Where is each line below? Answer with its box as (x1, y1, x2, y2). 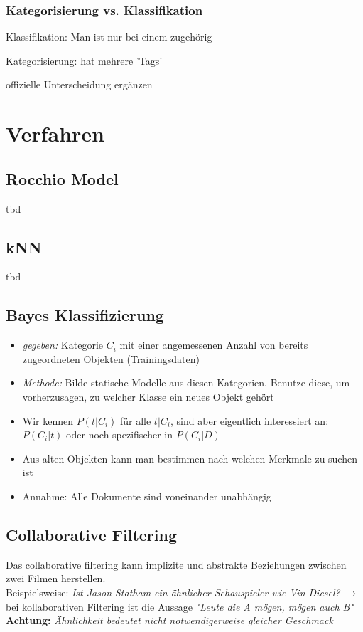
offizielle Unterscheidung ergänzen (6, 77, 153, 92)
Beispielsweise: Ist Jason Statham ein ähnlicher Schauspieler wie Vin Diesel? (6, 584, 340, 599)
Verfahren (6, 119, 104, 148)
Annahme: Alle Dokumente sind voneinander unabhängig (22, 488, 271, 503)
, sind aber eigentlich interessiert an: (170, 413, 329, 428)
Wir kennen (22, 413, 74, 428)
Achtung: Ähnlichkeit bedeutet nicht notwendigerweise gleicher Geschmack (6, 613, 333, 628)
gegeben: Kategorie (22, 337, 103, 352)
